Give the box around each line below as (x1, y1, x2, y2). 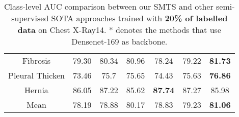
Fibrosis (22, 55, 51, 66)
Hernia (24, 84, 48, 96)
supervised (11, 12, 49, 24)
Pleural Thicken (8, 69, 65, 81)
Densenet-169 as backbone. (71, 35, 168, 47)
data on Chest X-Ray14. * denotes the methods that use (17, 24, 221, 35)
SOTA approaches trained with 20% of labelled (51, 12, 228, 24)
